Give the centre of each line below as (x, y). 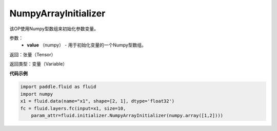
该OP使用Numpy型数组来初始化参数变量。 (54, 29)
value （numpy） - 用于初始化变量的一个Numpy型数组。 (86, 45)
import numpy (37, 94)
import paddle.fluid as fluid (58, 87)
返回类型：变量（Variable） (38, 64)
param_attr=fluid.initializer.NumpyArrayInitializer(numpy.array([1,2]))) (127, 116)
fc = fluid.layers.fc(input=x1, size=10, (73, 108)
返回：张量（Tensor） (33, 54)
